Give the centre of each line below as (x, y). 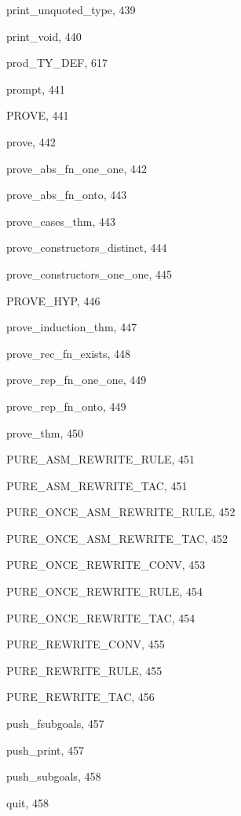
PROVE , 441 (38, 115)
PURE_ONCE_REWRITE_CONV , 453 (106, 565)
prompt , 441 (36, 89)
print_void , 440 (44, 36)
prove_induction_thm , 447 (72, 327)
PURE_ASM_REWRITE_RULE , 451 (100, 459)
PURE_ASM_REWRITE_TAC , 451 (97, 485)
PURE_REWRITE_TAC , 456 (80, 697)
